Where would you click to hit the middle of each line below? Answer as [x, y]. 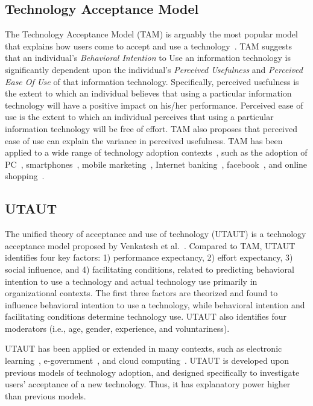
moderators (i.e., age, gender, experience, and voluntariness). [117, 328]
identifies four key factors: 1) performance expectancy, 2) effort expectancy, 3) [149, 257]
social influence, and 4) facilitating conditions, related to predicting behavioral [150, 269]
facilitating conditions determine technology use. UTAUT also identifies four [146, 316]
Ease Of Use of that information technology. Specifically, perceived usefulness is [152, 81]
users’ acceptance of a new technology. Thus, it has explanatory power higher [148, 384]
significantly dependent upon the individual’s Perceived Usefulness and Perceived [154, 69]
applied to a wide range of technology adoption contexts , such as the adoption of [156, 152]
